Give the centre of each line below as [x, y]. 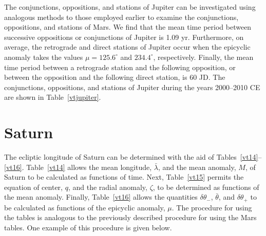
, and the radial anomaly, [108, 187]
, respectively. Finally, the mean [203, 57]
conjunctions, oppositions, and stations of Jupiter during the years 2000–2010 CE [132, 87]
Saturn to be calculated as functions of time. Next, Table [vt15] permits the [124, 177]
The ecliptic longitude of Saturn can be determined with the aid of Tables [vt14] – [133, 157]
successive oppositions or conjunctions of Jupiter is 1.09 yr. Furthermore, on [124, 37]
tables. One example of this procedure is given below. [88, 228]
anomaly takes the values [44, 57]
